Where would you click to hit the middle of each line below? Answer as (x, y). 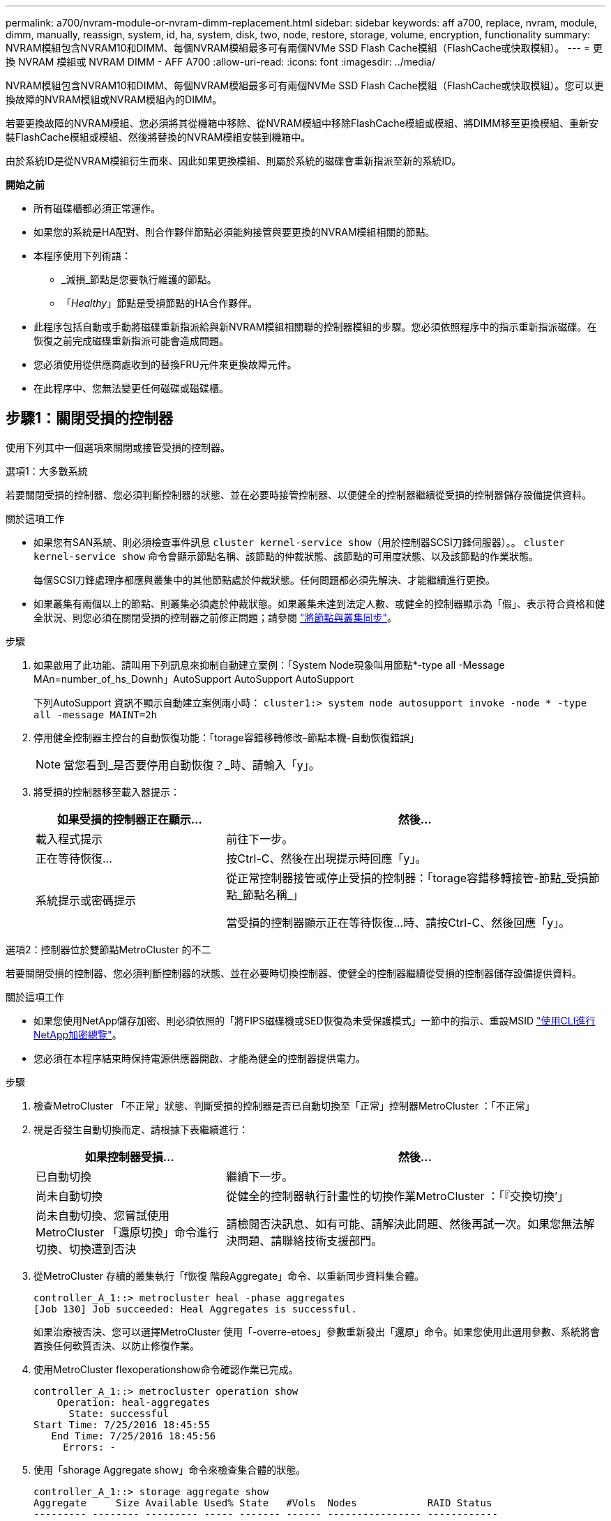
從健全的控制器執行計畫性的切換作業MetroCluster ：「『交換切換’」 (398, 1196)
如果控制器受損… (129, 1157)
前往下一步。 (260, 839)
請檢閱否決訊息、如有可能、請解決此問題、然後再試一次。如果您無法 (405, 1224)
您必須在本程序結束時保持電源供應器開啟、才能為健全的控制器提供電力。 (199, 1058)
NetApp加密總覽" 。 (78, 1034)
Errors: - (90, 1447)
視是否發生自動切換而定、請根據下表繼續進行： (141, 1129)
